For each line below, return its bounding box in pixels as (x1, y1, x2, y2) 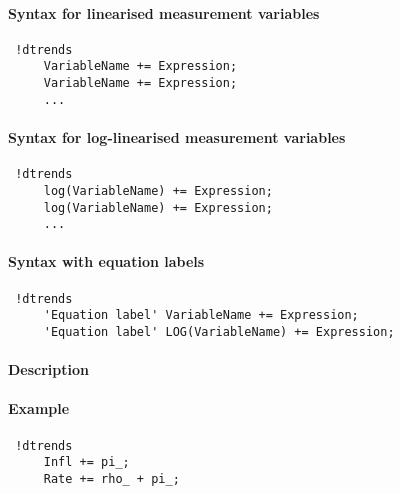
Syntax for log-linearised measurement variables (8, 127, 346, 148)
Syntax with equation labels (8, 251, 205, 272)
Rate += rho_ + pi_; (43, 471, 180, 486)
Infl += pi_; (43, 455, 130, 470)
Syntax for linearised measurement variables (8, 2, 320, 23)
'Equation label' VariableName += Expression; (43, 308, 359, 323)
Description (8, 359, 90, 380)
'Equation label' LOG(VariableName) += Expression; (43, 324, 395, 339)
